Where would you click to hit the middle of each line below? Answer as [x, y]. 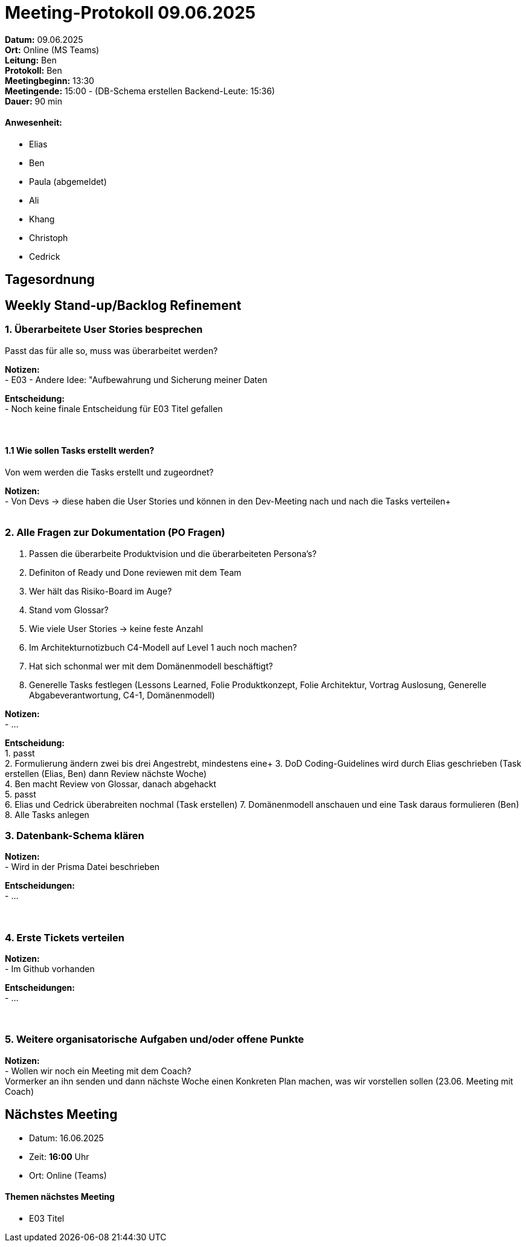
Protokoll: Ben [34, 70]
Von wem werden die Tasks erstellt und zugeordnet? [109, 472]
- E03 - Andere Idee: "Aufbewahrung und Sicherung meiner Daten [136, 379]
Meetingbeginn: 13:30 [50, 80]
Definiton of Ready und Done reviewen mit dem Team [135, 572]
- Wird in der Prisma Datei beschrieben [82, 867]
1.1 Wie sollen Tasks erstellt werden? [80, 451]
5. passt [21, 794]
